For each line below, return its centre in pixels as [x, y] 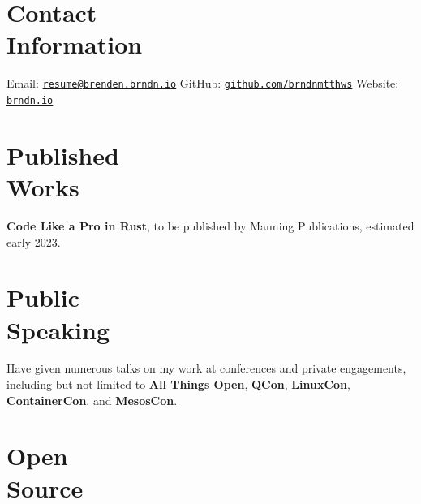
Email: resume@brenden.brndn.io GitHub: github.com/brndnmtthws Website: [203, 83]
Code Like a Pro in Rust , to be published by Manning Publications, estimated [210, 225]
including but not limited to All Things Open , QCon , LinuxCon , [178, 384]
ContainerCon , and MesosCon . [92, 400]
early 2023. [34, 241]
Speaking [58, 329]
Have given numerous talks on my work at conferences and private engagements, [206, 368]
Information [75, 44]
